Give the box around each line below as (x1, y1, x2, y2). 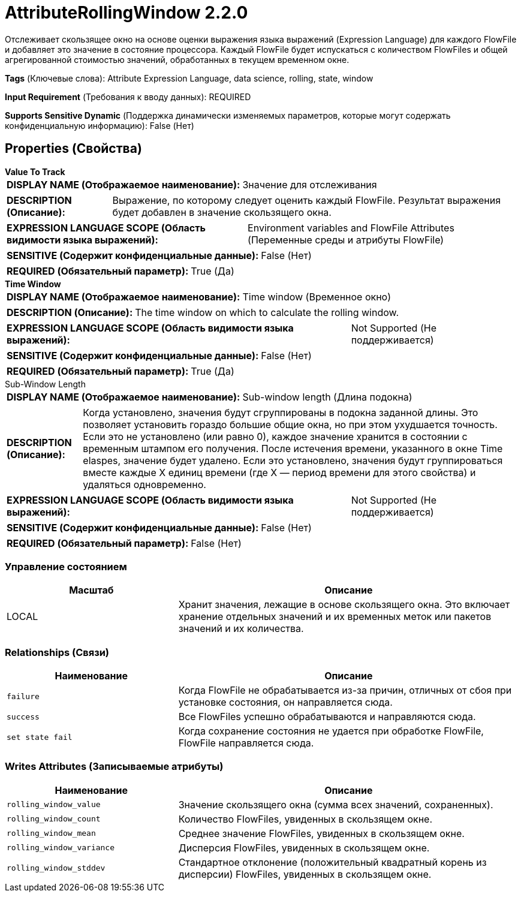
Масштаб (69, 584, 114, 597)
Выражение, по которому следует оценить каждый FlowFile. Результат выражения (112, 194, 501, 206)
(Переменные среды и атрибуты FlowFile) (248, 233, 444, 246)
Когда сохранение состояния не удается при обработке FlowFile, (178, 725, 484, 738)
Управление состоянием (5, 560, 127, 573)
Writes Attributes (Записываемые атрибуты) (5, 760, 224, 773)
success (7, 712, 40, 721)
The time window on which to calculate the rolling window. (135, 306, 399, 318)
